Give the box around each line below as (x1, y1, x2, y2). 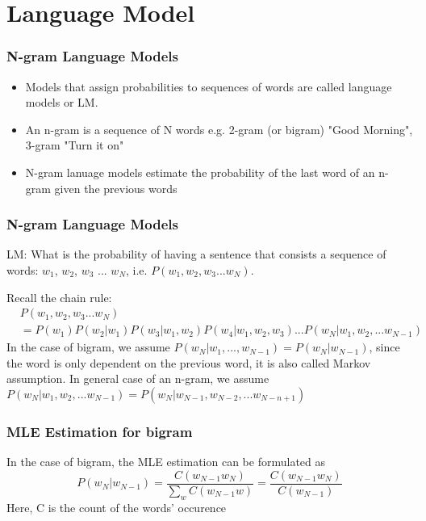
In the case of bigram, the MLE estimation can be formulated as (6, 453, 326, 470)
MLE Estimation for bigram (6, 421, 193, 441)
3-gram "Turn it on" (25, 137, 124, 153)
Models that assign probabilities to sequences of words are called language (25, 78, 392, 95)
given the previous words (54, 179, 177, 196)
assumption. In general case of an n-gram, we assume (6, 370, 269, 387)
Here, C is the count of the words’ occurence (6, 498, 227, 515)
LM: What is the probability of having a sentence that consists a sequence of (6, 246, 386, 263)
